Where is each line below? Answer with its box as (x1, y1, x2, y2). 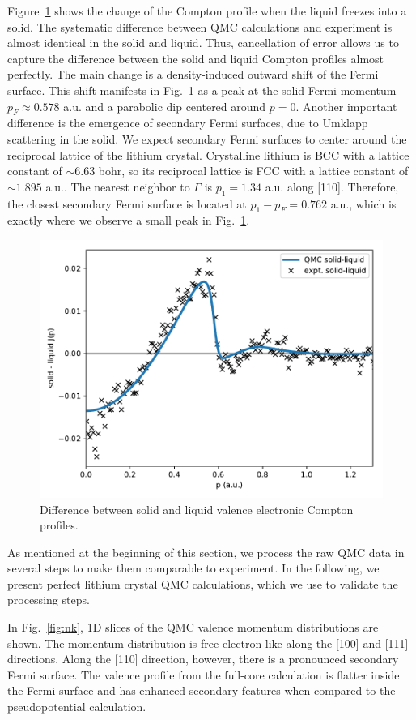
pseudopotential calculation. (7, 698, 146, 715)
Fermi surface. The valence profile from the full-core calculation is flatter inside (7, 666, 400, 683)
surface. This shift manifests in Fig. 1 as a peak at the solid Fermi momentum (7, 81, 397, 98)
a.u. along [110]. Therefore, (265, 178, 399, 195)
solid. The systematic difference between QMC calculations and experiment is (7, 18, 393, 35)
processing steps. (7, 591, 90, 608)
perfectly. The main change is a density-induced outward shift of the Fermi (7, 66, 379, 83)
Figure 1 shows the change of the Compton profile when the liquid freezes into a (7, 2, 407, 19)
